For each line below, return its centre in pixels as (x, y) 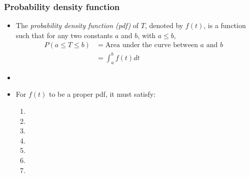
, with (147, 35)
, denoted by (164, 25)
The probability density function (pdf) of (77, 25)
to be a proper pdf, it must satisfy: (102, 94)
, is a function (225, 25)
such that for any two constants (64, 35)
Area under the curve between (151, 45)
